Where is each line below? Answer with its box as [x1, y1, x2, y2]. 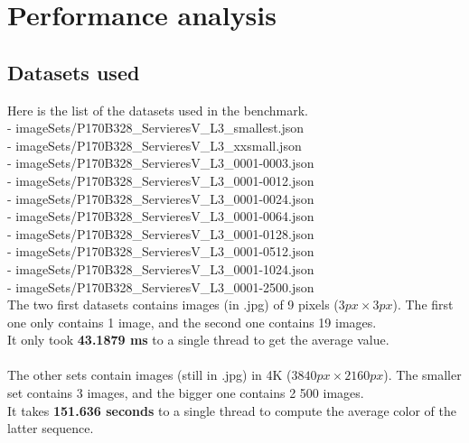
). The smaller [383, 365, 462, 384]
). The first [392, 295, 454, 314]
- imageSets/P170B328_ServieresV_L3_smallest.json [7, 118, 305, 137]
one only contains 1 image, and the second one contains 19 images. [7, 312, 377, 331]
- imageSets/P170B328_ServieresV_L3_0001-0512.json [7, 242, 314, 261]
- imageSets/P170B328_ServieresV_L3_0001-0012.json [7, 171, 314, 189]
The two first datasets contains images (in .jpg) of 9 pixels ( [7, 295, 339, 314]
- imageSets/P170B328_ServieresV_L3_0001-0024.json [7, 189, 314, 208]
